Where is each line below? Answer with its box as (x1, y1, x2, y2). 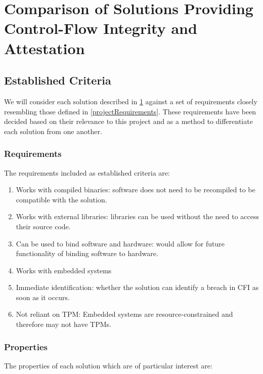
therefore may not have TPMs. (16, 319, 111, 329)
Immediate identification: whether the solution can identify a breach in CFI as (16, 282, 259, 293)
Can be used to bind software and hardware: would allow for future (16, 238, 225, 248)
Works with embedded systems (16, 265, 112, 275)
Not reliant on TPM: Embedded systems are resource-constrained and (16, 309, 233, 319)
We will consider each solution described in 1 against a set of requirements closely (4, 96, 257, 106)
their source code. (16, 221, 71, 231)
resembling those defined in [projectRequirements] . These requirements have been (4, 106, 256, 116)
